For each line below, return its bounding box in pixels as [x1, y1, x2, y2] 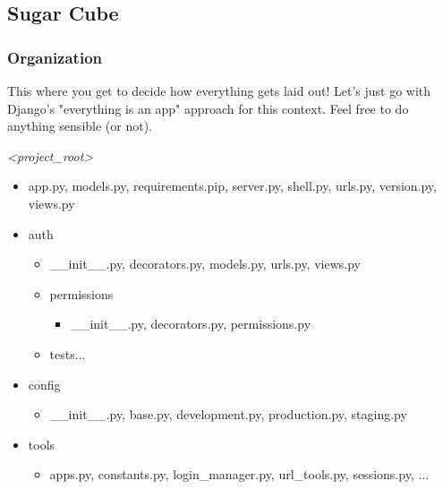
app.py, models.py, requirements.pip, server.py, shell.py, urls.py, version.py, [28, 176, 437, 195]
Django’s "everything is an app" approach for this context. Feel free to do [7, 99, 409, 117]
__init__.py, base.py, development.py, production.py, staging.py [49, 405, 407, 424]
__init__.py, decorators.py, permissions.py [71, 314, 311, 333]
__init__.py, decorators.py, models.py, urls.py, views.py [49, 254, 361, 273]
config [28, 374, 61, 393]
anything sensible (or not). [7, 116, 152, 135]
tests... [49, 344, 86, 363]
